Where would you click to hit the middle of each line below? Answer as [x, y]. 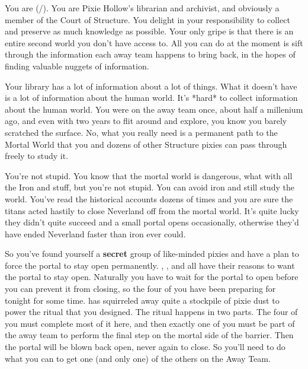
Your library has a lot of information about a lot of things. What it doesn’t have [151, 86]
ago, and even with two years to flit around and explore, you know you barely [146, 121]
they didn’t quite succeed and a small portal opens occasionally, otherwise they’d [152, 222]
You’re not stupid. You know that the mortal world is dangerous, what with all [149, 175]
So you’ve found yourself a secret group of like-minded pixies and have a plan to [152, 254]
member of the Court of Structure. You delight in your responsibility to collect [147, 19]
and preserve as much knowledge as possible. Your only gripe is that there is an [149, 31]
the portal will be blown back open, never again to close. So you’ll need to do [145, 347]
